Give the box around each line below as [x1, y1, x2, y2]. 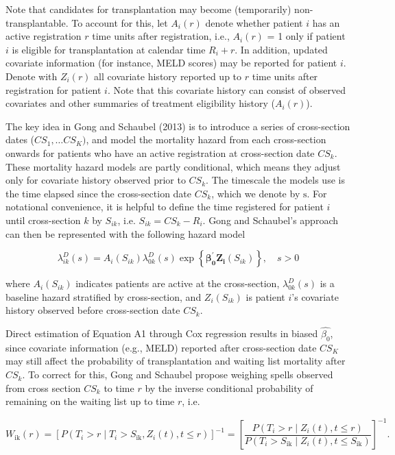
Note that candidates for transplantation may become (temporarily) [5, 2, 291, 16]
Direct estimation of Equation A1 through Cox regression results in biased [5, 326, 318, 341]
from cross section [5, 380, 81, 395]
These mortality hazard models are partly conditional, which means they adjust [5, 159, 341, 173]
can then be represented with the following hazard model [5, 226, 246, 241]
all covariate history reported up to [94, 69, 242, 83]
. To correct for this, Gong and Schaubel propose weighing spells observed [22, 367, 333, 382]
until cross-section [5, 212, 81, 227]
